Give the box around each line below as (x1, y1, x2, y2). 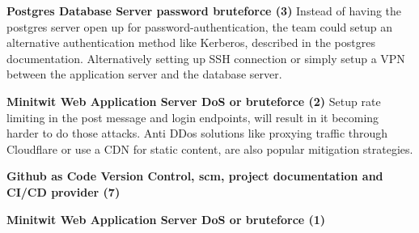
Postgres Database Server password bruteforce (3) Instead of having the (6, 2, 402, 19)
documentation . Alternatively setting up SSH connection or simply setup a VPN (6, 49, 405, 66)
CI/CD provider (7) (6, 183, 121, 200)
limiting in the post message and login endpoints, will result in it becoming (6, 108, 379, 125)
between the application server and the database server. (6, 66, 282, 83)
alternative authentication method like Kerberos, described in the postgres (6, 34, 375, 51)
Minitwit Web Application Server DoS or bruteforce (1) (6, 210, 326, 227)
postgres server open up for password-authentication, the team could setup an (6, 18, 393, 35)
